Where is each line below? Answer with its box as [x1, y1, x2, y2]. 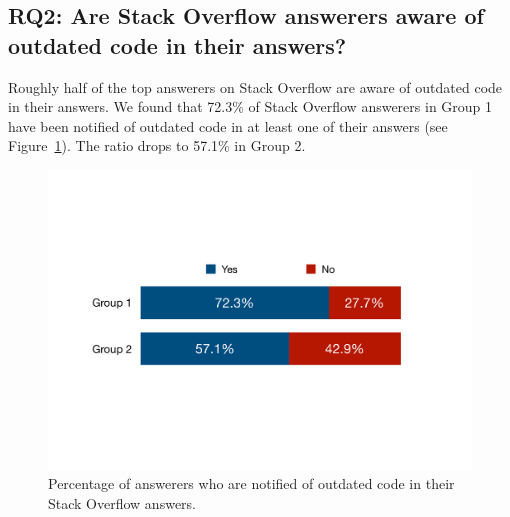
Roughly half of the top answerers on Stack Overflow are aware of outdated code [8, 76, 503, 97]
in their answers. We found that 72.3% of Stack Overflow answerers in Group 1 [8, 96, 493, 117]
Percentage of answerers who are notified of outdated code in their [48, 473, 455, 494]
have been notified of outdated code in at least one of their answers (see [8, 115, 448, 136]
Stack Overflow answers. [48, 492, 196, 513]
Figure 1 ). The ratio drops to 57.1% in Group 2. [8, 135, 306, 156]
